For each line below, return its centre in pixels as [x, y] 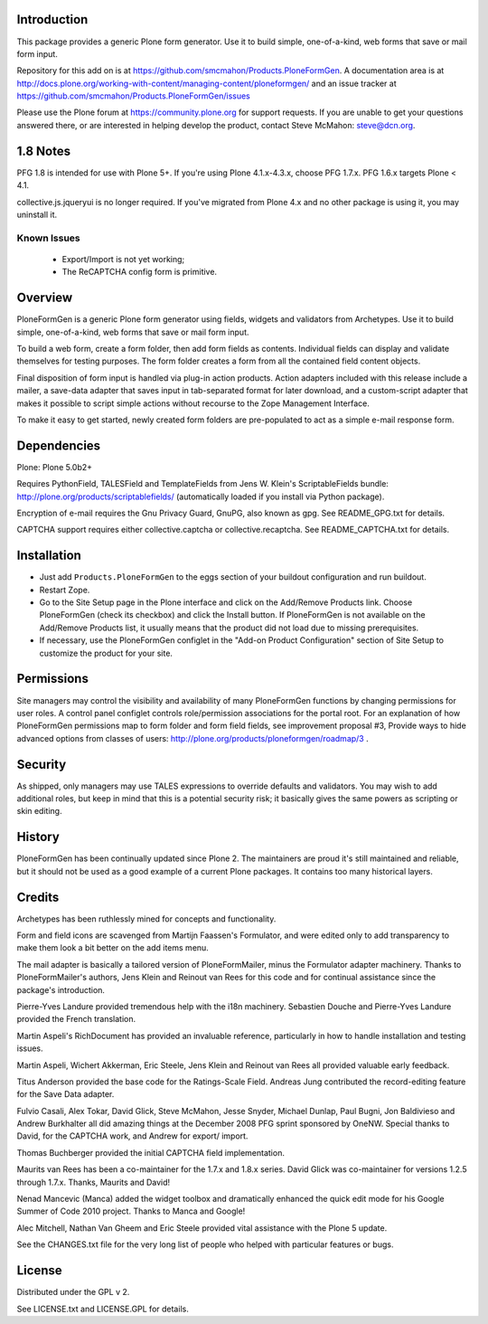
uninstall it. [37, 214]
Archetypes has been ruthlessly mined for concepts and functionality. [146, 919]
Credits [38, 897]
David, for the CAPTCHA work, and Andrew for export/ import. [132, 1136]
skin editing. [39, 811]
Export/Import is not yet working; [123, 259]
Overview [45, 298]
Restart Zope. [65, 590]
